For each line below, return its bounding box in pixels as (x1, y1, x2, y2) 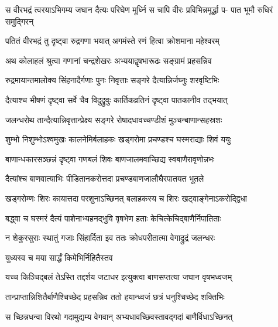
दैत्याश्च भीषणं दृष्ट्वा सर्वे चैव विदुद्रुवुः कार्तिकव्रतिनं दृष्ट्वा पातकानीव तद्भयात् (5, 93, 228, 105)
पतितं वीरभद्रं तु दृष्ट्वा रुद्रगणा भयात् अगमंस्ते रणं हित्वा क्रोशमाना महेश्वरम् (5, 35, 219, 47)
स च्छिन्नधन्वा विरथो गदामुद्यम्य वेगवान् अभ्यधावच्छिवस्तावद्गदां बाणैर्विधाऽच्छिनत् (5, 310, 233, 322)
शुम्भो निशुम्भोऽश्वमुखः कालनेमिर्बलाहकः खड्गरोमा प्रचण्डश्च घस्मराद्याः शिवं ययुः (5, 133, 232, 145)
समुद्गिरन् (5, 15, 34, 27)
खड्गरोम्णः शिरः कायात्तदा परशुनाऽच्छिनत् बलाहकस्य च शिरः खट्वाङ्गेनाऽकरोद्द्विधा (5, 192, 247, 204)
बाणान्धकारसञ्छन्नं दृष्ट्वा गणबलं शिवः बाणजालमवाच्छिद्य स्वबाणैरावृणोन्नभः (5, 152, 215, 165)
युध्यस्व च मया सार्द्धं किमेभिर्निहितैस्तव (5, 251, 113, 263)
